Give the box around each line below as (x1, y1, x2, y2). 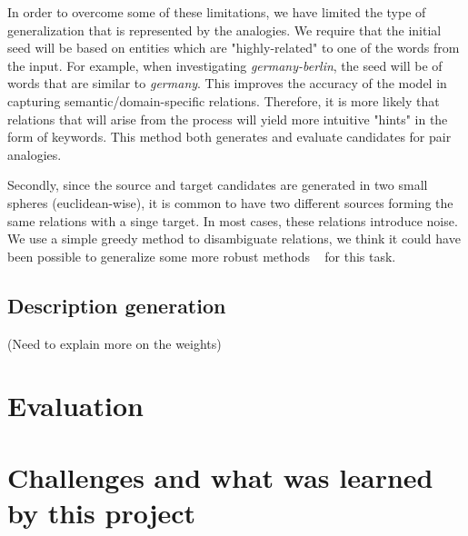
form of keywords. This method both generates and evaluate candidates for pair (7, 127, 452, 146)
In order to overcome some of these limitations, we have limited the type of (7, 3, 426, 21)
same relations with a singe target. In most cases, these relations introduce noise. (7, 211, 458, 230)
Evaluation (7, 387, 144, 424)
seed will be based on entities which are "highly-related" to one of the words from (7, 38, 460, 57)
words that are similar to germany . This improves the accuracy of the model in (7, 74, 447, 93)
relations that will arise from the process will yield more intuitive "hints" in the (7, 109, 448, 128)
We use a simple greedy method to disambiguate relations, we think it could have (7, 229, 461, 248)
